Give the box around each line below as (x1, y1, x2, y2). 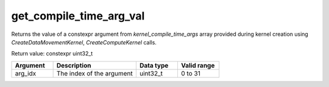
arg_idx (15, 69, 37, 77)
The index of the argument (56, 69, 133, 77)
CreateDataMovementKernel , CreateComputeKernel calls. (11, 38, 157, 46)
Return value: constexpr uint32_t (11, 50, 93, 57)
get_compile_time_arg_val (11, 9, 145, 23)
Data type (139, 61, 169, 69)
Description (56, 61, 91, 69)
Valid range (180, 61, 215, 69)
